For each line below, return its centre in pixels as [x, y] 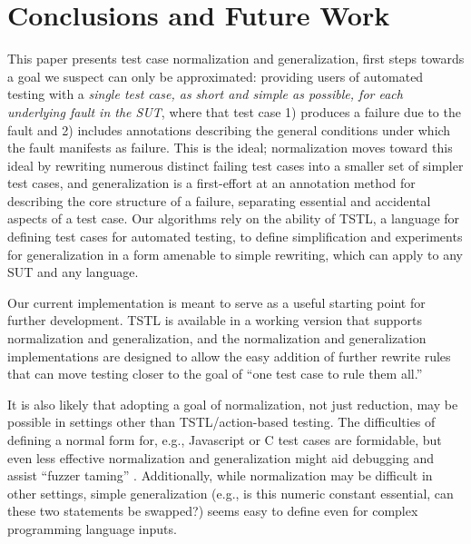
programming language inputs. [92, 528]
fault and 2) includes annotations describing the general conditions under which [229, 129]
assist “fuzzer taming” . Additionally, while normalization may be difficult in [220, 475]
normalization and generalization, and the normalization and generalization [217, 338]
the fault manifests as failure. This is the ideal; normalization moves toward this [230, 148]
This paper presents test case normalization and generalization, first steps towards [236, 59]
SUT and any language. [73, 272]
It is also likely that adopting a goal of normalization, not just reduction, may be [233, 404]
